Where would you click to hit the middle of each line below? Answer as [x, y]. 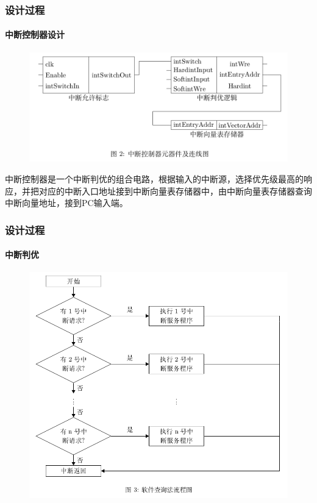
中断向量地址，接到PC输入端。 [66, 203]
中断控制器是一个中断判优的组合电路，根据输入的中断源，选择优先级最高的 [154, 178]
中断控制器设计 [35, 34]
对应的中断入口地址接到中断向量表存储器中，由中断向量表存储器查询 [175, 191]
